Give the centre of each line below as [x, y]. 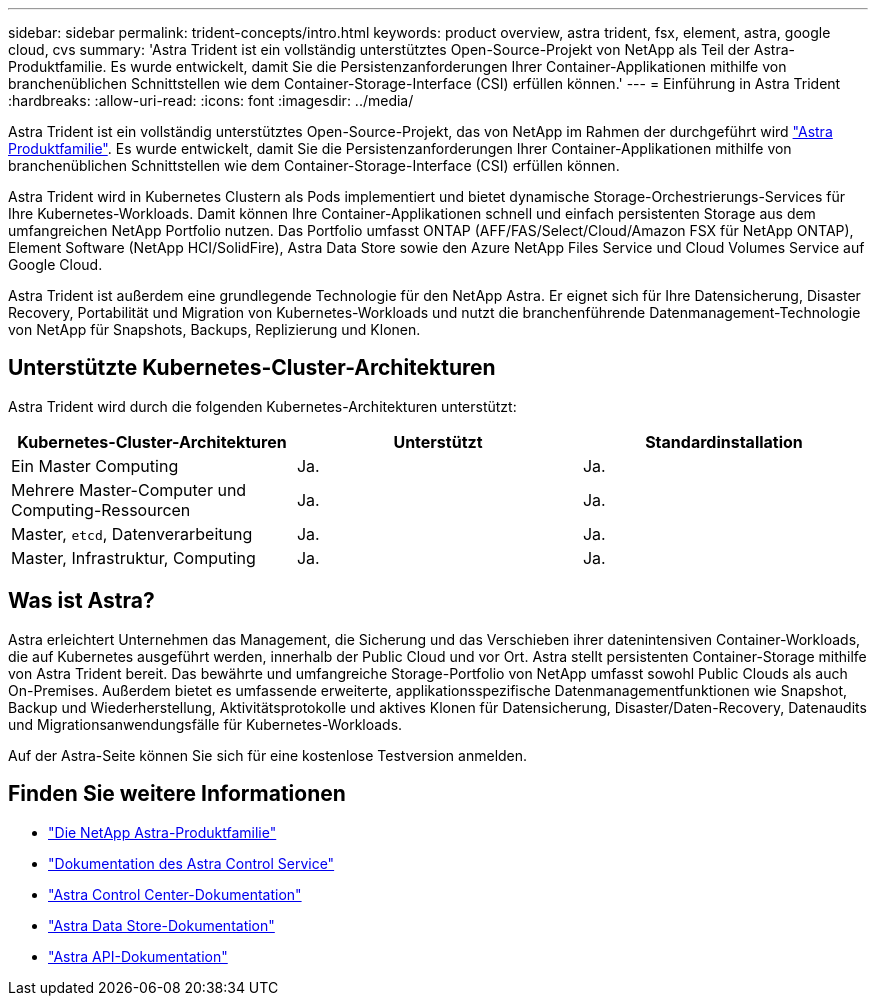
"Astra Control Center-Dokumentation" [175, 894]
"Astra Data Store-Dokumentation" [161, 925]
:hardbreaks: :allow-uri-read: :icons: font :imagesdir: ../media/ [211, 100]
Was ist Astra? [81, 601]
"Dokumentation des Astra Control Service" [191, 863]
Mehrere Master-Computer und [129, 489]
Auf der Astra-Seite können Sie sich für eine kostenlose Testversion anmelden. [268, 755]
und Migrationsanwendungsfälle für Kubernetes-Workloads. [205, 724]
